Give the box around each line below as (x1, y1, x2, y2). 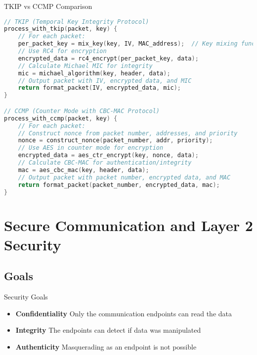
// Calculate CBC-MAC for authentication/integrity (18, 159, 192, 166)
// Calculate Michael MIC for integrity (18, 62, 153, 69)
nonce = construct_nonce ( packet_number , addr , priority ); (18, 137, 213, 144)
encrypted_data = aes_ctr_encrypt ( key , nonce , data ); (18, 152, 199, 159)
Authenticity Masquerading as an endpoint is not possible (15, 341, 197, 352)
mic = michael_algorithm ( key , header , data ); (18, 69, 171, 77)
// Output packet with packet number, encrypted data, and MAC (18, 174, 231, 181)
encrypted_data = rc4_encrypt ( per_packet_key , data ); (18, 55, 199, 62)
